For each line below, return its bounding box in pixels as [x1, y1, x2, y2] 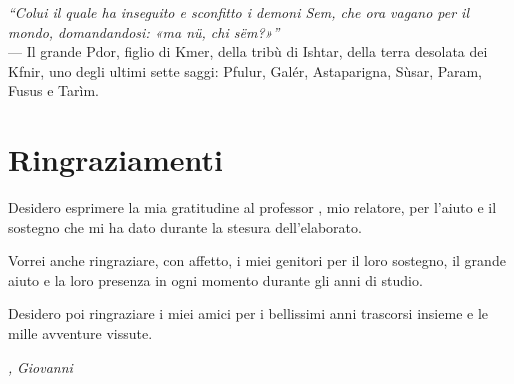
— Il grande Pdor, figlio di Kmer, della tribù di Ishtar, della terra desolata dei [8, 41, 488, 62]
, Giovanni [8, 356, 73, 377]
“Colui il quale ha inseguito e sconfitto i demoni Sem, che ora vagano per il [8, 2, 469, 22]
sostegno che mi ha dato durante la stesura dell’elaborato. [8, 216, 362, 237]
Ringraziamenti [8, 139, 223, 180]
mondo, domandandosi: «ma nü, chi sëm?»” [8, 21, 280, 42]
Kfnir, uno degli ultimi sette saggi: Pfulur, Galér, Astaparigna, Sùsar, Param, [8, 60, 482, 81]
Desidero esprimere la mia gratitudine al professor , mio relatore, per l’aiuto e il [8, 197, 497, 218]
